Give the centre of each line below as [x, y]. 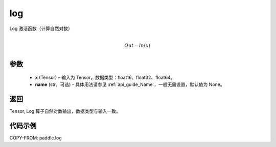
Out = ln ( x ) [137, 45]
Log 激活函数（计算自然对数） [41, 28]
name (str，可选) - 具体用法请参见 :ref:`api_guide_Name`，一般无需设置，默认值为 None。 [130, 84]
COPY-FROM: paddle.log [36, 138]
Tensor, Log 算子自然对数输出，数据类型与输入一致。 [65, 111]
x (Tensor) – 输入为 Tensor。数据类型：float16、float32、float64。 [105, 77]
